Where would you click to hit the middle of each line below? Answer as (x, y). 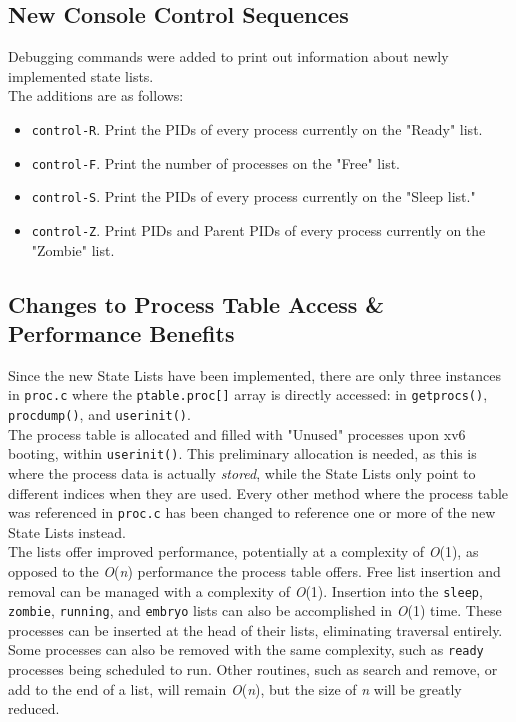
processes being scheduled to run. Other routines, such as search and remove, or (253, 669)
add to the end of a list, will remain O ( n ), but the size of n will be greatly (235, 688)
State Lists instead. (67, 531)
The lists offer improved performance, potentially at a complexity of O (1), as (243, 551)
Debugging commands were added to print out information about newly (228, 56)
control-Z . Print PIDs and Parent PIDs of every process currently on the (258, 229)
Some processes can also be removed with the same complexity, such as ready (246, 649)
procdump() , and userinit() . (99, 414)
